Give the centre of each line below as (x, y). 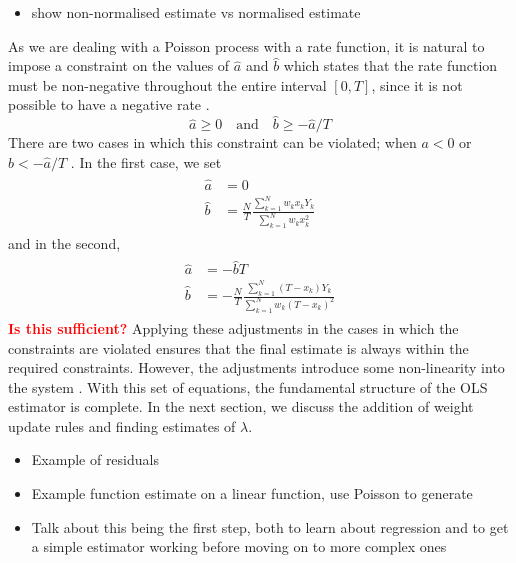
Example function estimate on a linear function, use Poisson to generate (252, 493)
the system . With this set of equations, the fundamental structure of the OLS (248, 386)
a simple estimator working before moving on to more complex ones (239, 546)
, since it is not (417, 84)
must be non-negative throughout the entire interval (167, 84)
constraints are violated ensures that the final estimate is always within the (238, 347)
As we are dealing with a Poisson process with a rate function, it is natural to (246, 45)
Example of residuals (95, 459)
